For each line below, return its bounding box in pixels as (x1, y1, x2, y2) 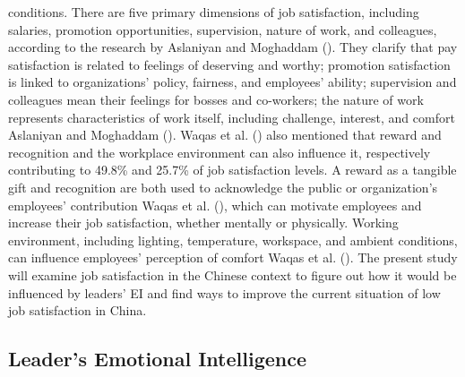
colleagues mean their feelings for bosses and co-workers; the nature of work (8, 90, 424, 108)
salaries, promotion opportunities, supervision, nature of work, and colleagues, (8, 20, 437, 39)
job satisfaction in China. (8, 301, 147, 320)
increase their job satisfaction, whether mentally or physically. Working (8, 213, 399, 232)
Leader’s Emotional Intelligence (8, 345, 306, 373)
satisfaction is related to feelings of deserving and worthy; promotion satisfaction (8, 55, 451, 73)
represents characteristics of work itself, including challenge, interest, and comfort (8, 107, 455, 126)
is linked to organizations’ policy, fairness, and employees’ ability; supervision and (8, 73, 457, 91)
